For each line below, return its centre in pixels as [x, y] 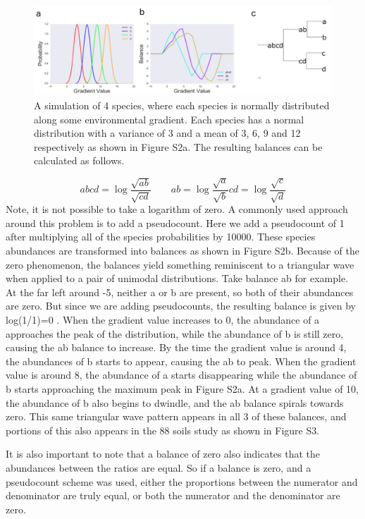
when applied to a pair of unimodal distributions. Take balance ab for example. [177, 278]
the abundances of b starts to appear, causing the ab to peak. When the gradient [181, 361]
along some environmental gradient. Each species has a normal [169, 119]
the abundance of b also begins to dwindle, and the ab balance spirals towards [175, 402]
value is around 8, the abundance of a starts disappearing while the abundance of [181, 375]
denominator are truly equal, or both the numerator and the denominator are [173, 495]
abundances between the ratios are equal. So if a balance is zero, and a [159, 467]
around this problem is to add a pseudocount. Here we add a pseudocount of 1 [175, 222]
